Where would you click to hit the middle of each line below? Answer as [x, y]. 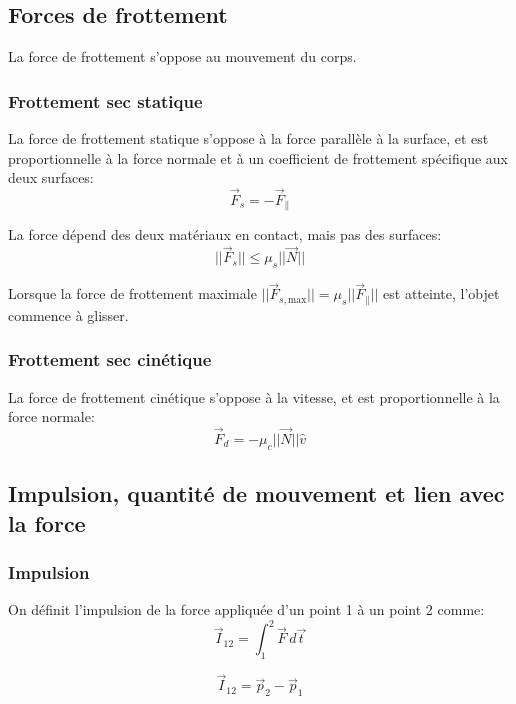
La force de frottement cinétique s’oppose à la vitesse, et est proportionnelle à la [254, 396]
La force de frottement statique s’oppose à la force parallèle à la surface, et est [248, 138]
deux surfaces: [51, 177]
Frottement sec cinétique [110, 359]
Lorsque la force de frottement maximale [132, 293]
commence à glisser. [68, 314]
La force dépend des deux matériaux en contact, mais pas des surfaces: [225, 234]
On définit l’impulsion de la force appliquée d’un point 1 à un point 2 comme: [246, 609]
